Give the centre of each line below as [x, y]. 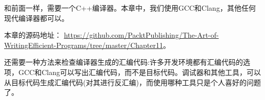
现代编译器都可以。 [36, 18]
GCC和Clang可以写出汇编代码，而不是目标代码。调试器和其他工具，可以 [139, 72]
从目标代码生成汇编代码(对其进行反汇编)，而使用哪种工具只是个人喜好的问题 [132, 82]
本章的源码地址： [33, 35]
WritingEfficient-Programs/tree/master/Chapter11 [84, 45]
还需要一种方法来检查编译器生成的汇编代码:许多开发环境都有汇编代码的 [124, 62]
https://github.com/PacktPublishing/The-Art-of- [141, 35]
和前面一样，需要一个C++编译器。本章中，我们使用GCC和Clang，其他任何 [130, 8]
